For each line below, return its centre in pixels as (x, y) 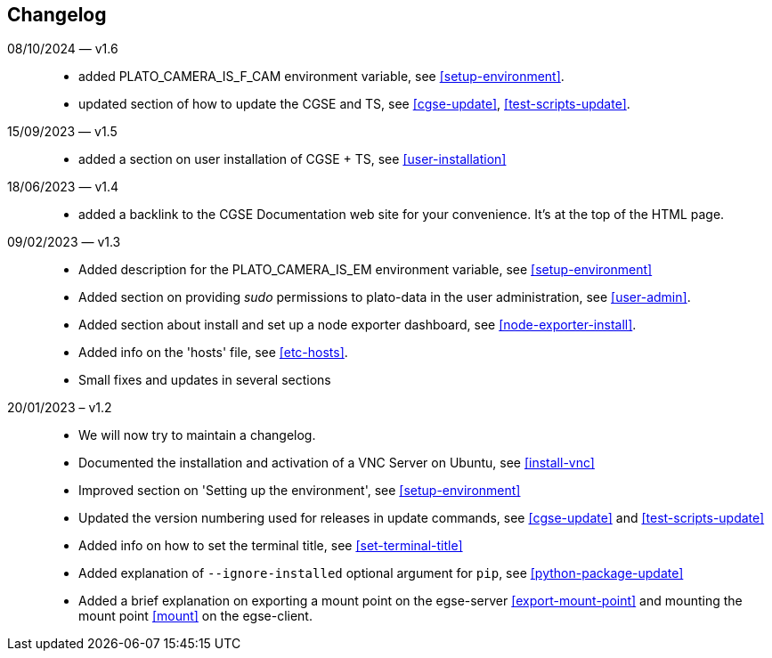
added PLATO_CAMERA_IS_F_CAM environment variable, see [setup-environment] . (321, 77)
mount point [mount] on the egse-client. (195, 616)
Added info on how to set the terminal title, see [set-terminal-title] (271, 546)
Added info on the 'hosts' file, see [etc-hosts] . (213, 353)
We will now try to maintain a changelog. (197, 435)
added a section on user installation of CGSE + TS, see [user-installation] (293, 159)
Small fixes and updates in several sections (205, 380)
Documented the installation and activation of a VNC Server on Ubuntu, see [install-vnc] (337, 463)
